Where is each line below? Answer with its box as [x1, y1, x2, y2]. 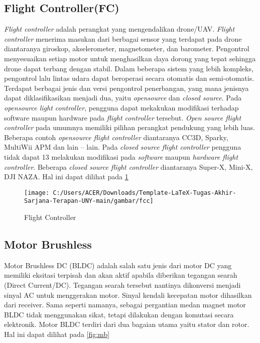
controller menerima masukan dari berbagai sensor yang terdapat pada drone [4, 33, 242, 44]
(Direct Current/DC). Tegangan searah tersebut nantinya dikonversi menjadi [4, 280, 241, 290]
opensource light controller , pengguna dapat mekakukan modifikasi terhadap [4, 102, 239, 112]
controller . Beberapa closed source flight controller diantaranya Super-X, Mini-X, [4, 161, 253, 172]
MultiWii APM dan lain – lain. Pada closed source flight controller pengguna [4, 142, 241, 152]
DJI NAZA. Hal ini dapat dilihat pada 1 [4, 171, 128, 182]
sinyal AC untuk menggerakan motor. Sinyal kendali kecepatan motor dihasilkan [4, 289, 252, 300]
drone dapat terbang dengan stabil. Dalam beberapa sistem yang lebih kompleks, [4, 63, 253, 73]
